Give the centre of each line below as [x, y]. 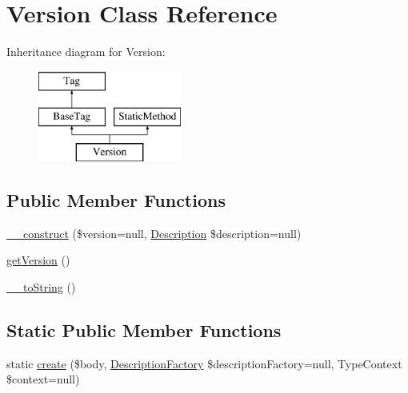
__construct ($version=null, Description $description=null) [154, 233]
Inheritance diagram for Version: [86, 52]
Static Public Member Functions [144, 330]
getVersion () [38, 260]
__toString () [41, 287]
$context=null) [43, 379]
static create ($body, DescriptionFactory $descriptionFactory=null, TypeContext [204, 363]
